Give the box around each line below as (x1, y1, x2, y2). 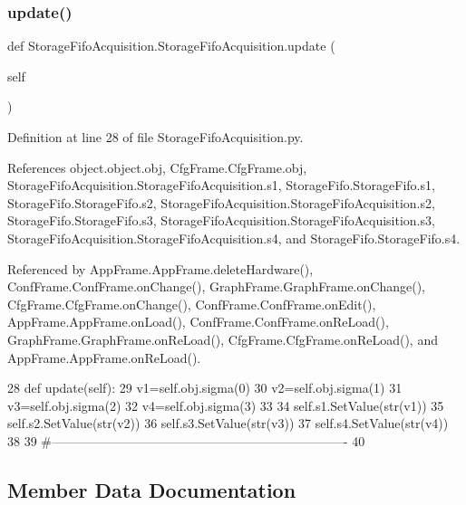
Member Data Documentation (7, 475, 296, 503)
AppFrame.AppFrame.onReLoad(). (7, 348, 201, 367)
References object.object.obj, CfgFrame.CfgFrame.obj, (7, 157, 307, 176)
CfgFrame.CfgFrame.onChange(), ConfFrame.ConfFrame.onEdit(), (7, 294, 376, 313)
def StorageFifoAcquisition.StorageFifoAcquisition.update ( (7, 36, 335, 55)
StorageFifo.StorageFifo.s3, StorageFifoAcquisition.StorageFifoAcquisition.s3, (7, 211, 435, 230)
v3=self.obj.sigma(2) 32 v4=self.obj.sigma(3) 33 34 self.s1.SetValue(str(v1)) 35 (7, 395, 444, 414)
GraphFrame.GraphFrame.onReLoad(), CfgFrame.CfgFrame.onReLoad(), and (7, 329, 438, 348)
